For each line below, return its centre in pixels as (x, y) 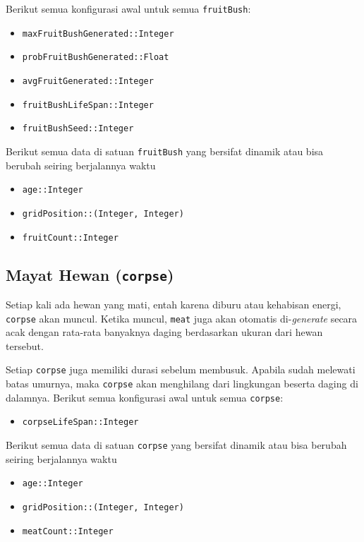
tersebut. (25, 345)
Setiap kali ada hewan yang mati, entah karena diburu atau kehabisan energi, (174, 304)
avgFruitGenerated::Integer (88, 81)
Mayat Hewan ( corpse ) (90, 274)
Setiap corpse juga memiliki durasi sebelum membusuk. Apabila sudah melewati (181, 369)
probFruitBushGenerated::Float (96, 58)
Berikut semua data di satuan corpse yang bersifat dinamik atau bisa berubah (176, 445)
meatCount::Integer (68, 531)
